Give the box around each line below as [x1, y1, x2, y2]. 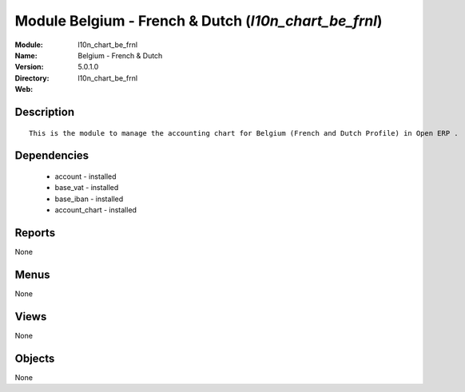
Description [14, 105, 75, 119]
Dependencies [14, 148, 89, 163]
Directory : [14, 73, 50, 83]
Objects [14, 351, 55, 365]
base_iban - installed [54, 194, 124, 204]
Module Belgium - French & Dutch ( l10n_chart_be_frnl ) [14, 12, 383, 30]
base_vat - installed [54, 183, 119, 192]
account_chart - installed [54, 205, 137, 215]
